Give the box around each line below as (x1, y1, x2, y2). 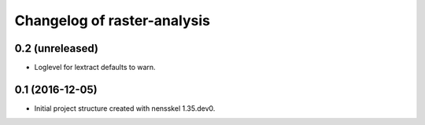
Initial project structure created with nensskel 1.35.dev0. (34, 103, 216, 113)
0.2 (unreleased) (14, 42, 98, 55)
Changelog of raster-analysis (14, 12, 210, 29)
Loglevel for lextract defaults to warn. (34, 63, 157, 72)
